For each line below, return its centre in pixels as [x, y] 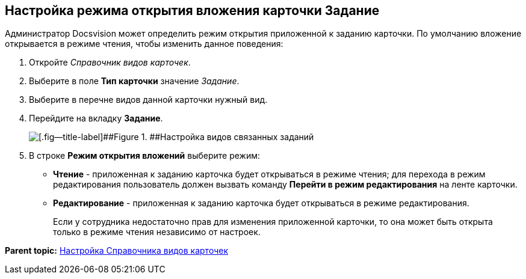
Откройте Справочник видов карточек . [110, 63]
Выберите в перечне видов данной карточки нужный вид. [148, 100]
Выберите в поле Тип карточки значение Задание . [134, 81]
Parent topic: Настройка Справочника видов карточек [116, 251]
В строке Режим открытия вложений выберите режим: [145, 156]
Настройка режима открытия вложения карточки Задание [192, 11]
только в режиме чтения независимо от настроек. [157, 232]
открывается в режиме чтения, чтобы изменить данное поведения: [144, 44]
